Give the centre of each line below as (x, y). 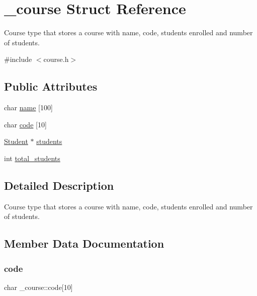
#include (18, 59)
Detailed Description (59, 185)
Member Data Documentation (84, 243)
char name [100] (28, 107)
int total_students (32, 158)
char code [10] (25, 124)
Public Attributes (51, 86)
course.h (56, 59)
